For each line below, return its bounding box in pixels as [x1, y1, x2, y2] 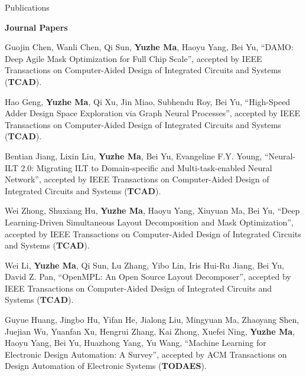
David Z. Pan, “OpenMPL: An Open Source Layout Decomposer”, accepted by [5, 270, 291, 283]
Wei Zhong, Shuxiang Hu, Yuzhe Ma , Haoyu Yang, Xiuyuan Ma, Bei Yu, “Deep [5, 204, 300, 217]
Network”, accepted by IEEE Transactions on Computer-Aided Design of [5, 173, 269, 185]
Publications [5, 1, 50, 13]
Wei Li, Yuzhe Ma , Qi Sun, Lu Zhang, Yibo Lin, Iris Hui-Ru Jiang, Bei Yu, [5, 259, 284, 271]
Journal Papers [5, 21, 68, 33]
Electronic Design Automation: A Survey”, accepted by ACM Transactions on [5, 348, 287, 360]
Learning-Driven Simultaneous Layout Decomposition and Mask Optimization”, [5, 215, 294, 228]
